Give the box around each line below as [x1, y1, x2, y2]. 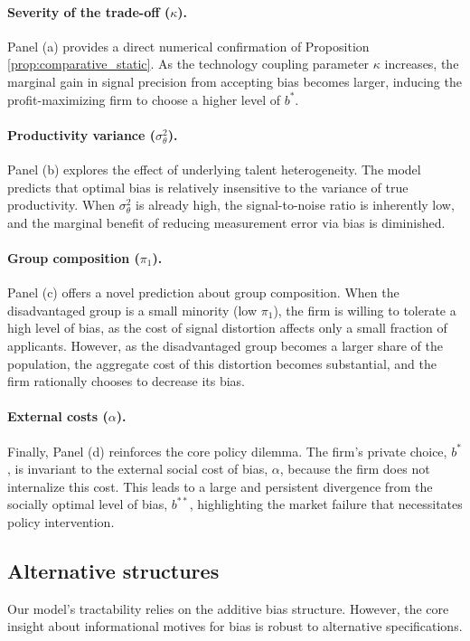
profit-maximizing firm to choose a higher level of [7, 90, 280, 108]
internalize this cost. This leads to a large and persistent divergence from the [7, 476, 433, 495]
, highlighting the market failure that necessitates [189, 495, 463, 514]
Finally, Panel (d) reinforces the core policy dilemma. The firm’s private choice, [7, 441, 447, 460]
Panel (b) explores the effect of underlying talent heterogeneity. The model [7, 159, 421, 178]
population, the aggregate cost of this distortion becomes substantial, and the [7, 353, 437, 372]
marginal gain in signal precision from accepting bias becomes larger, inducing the [7, 71, 462, 90]
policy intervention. [7, 512, 115, 531]
